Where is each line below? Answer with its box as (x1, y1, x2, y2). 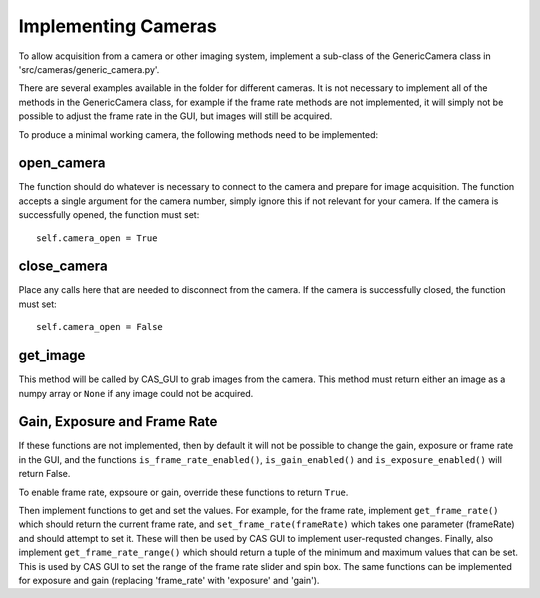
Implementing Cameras (18, 15, 217, 37)
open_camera (18, 155, 106, 172)
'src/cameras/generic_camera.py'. (18, 63, 160, 75)
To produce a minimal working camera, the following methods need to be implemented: (18, 128, 379, 140)
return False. (18, 468, 71, 480)
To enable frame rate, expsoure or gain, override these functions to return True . (18, 486, 349, 498)
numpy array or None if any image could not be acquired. (18, 387, 254, 399)
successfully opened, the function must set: (18, 209, 200, 221)
